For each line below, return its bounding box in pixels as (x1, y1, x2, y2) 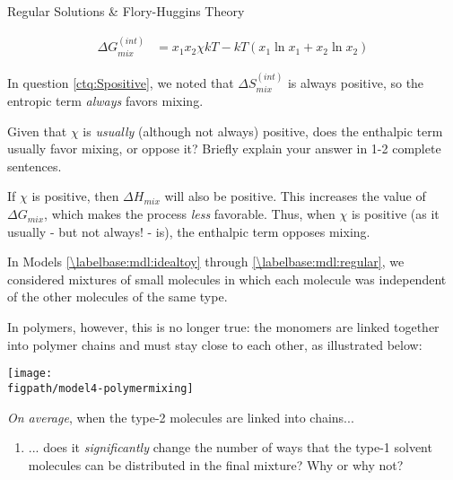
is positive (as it (351, 205, 440, 223)
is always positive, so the (287, 73, 424, 92)
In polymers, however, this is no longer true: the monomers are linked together (7, 318, 440, 336)
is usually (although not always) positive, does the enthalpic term (83, 121, 443, 140)
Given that (7, 121, 67, 140)
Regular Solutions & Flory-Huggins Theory (7, 2, 245, 20)
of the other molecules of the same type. (7, 287, 228, 306)
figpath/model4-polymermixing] (7, 381, 194, 395)
